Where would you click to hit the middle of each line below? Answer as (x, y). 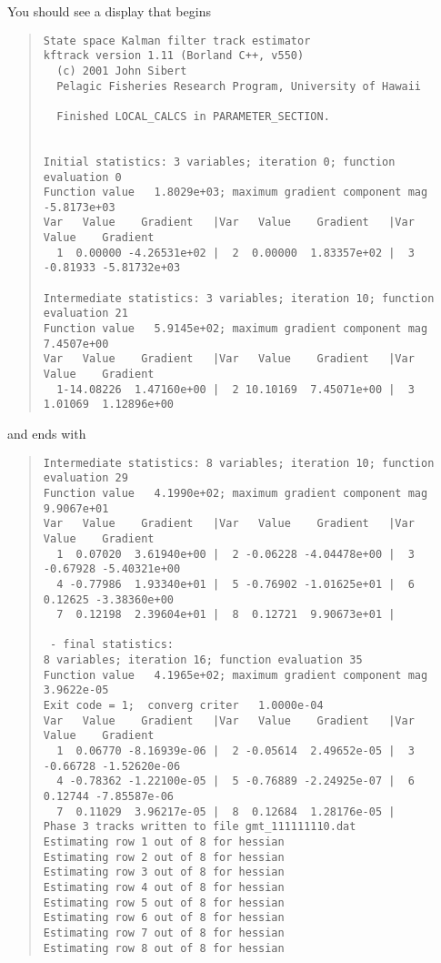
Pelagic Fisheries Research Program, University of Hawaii (239, 86)
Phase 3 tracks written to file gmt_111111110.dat (200, 827)
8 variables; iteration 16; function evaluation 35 (203, 660)
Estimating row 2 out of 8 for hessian (164, 857)
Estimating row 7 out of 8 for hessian (164, 933)
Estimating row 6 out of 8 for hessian (164, 918)
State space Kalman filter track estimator (177, 41)
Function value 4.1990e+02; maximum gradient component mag (236, 493)
